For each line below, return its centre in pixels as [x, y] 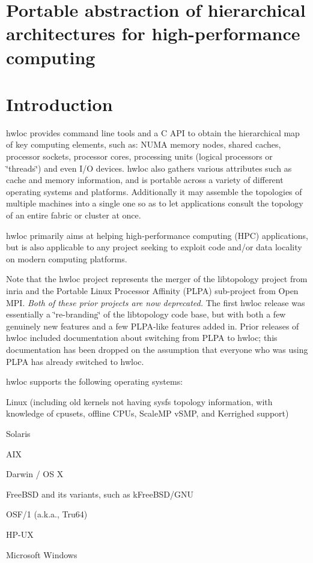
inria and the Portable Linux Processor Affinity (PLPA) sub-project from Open [152, 291]
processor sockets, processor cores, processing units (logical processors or [139, 156]
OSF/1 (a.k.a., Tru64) [47, 514]
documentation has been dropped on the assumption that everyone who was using [157, 349]
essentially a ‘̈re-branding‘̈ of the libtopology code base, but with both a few [146, 314]
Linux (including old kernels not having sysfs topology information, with [139, 401]
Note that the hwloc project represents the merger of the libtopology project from [157, 279]
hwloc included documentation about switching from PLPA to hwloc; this [142, 338]
